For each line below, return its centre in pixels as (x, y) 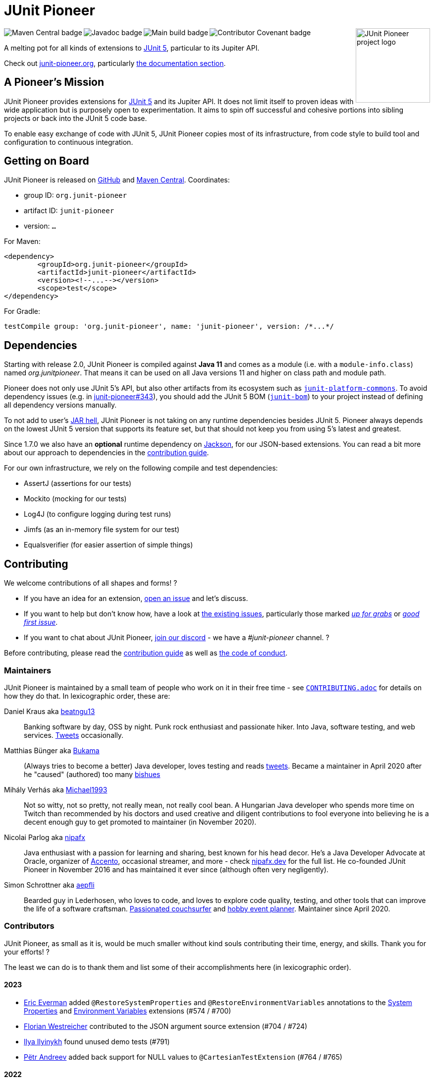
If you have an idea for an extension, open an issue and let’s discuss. (136, 599)
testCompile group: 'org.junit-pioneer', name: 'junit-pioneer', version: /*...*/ (169, 327)
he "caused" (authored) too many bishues (92, 774)
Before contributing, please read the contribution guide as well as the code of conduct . (146, 653)
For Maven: (22, 241)
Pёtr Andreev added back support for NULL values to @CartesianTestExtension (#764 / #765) (183, 1057)
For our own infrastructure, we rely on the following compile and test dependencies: (141, 468)
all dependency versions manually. (60, 405)
